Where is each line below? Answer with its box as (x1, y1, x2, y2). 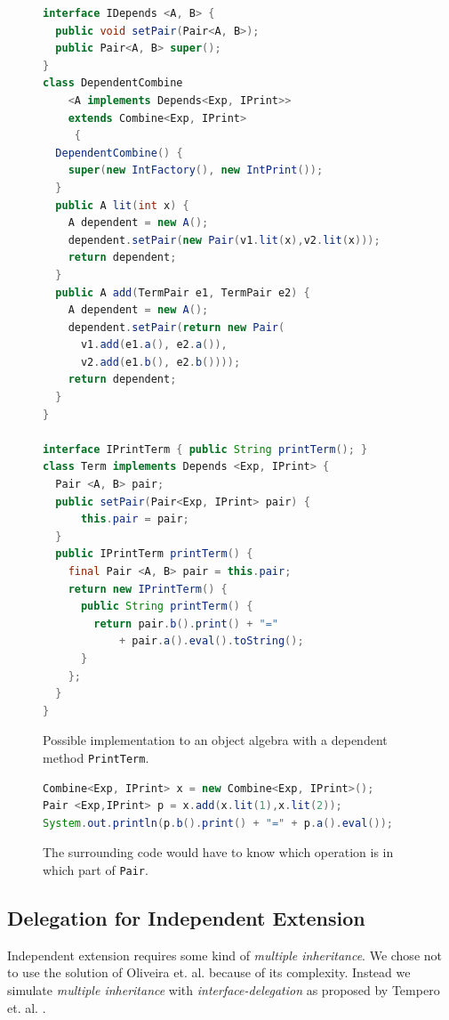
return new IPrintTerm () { (68, 582, 228, 595)
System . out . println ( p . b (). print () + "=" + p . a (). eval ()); (43, 816, 393, 830)
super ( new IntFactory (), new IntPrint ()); (68, 164, 324, 177)
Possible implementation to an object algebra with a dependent (43, 731, 388, 749)
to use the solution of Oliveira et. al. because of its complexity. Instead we (7, 963, 411, 982)
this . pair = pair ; (80, 513, 189, 526)
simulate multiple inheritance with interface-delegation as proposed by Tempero (7, 981, 440, 1000)
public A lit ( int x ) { (55, 198, 189, 212)
